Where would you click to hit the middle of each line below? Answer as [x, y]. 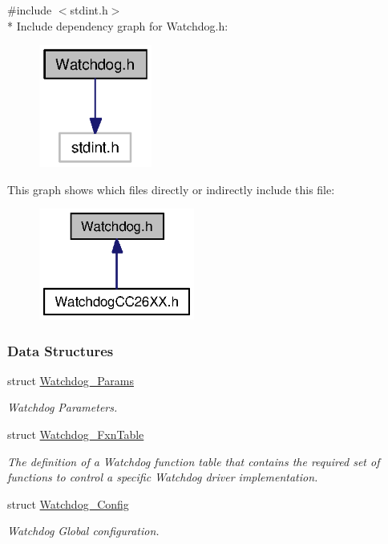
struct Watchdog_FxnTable [76, 434]
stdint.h [89, 10]
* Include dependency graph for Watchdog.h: [118, 25]
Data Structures [61, 350]
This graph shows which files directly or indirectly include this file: [171, 189]
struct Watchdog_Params [71, 380]
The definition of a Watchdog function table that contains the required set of [194, 461]
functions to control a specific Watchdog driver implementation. [163, 477]
